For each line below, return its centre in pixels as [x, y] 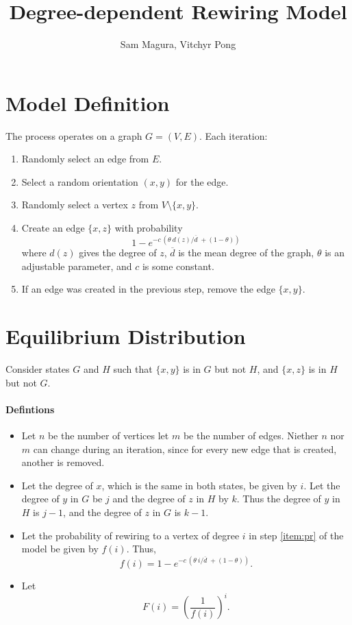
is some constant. [178, 266]
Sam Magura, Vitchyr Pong [178, 44]
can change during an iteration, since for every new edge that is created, [185, 449]
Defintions [30, 409]
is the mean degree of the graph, [246, 253]
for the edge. [202, 181]
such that [133, 369]
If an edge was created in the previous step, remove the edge [148, 289]
